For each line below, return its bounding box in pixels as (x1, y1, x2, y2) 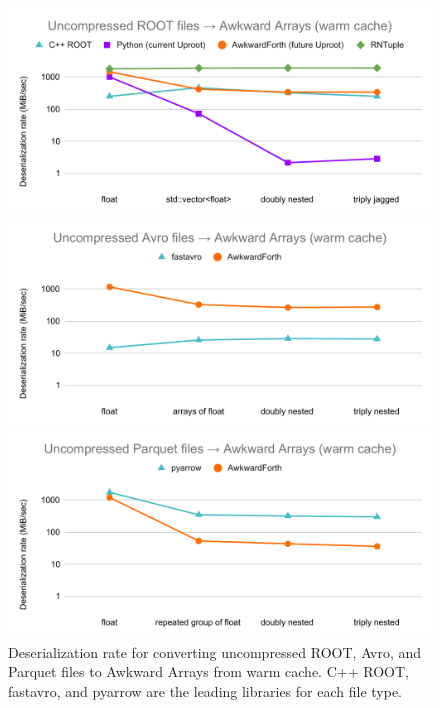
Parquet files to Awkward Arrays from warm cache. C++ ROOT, (8, 661, 409, 682)
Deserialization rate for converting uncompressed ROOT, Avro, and (8, 641, 422, 662)
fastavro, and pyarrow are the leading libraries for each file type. (8, 681, 403, 702)
